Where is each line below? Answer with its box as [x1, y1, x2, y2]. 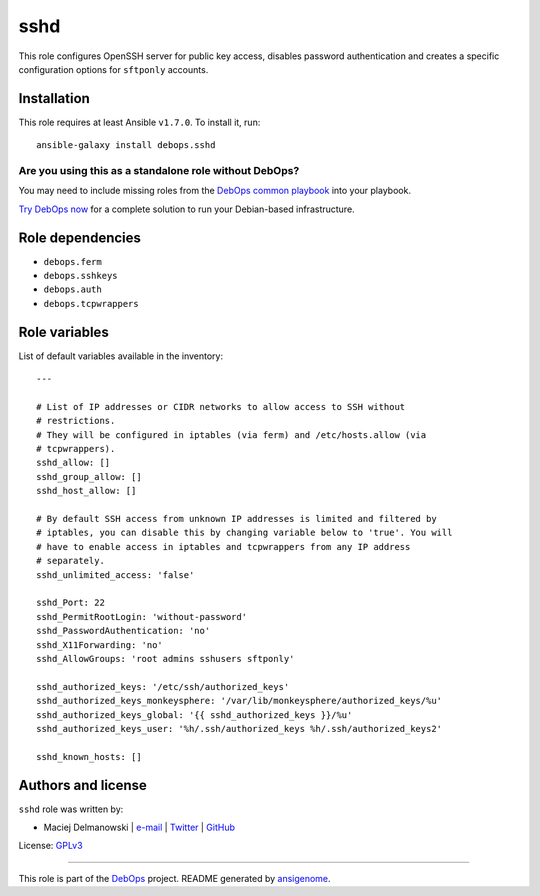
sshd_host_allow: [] [36, 485, 137, 497]
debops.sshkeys [43, 270, 119, 282]
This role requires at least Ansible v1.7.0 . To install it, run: [18, 116, 261, 128]
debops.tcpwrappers [43, 298, 139, 309]
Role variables [18, 323, 109, 340]
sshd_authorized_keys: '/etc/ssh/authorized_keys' [36, 681, 290, 692]
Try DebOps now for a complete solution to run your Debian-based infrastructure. [18, 203, 355, 215]
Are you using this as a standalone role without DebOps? [18, 164, 300, 177]
